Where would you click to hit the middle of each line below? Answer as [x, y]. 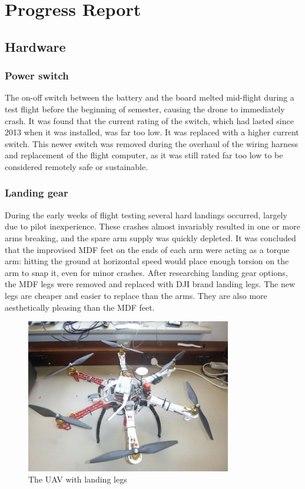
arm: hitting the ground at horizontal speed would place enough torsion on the [147, 261]
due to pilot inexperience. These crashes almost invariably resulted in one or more [152, 226]
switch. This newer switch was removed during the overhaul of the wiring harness [152, 143]
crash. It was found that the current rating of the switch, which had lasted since [149, 120]
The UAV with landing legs [78, 479]
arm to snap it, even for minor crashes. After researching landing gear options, [146, 272]
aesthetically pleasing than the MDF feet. [80, 307]
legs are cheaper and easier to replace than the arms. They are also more [136, 295]
